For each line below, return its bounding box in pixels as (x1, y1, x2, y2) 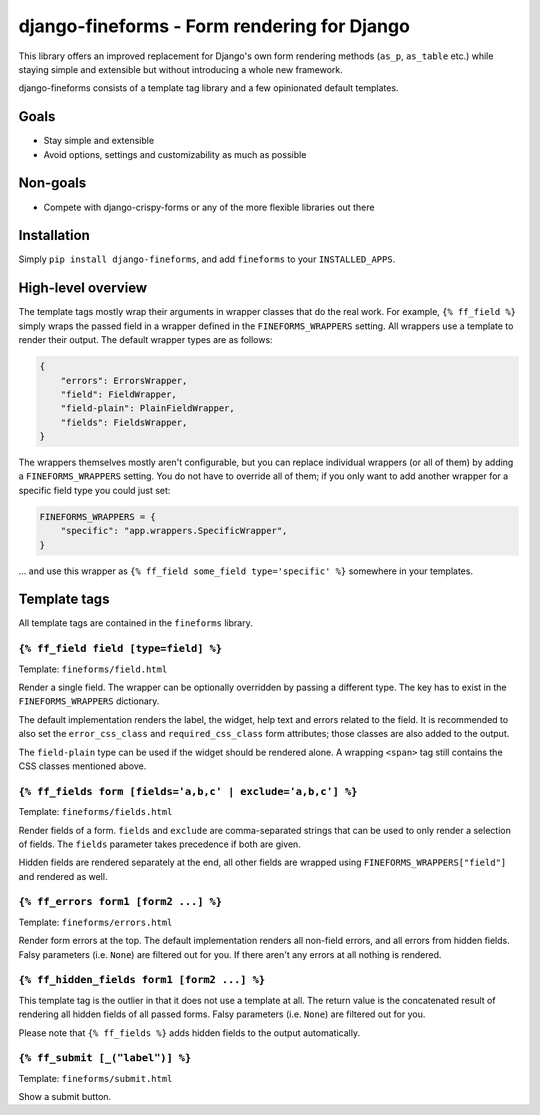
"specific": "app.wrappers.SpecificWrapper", (60, 525, 288, 537)
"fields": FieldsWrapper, (60, 416, 188, 428)
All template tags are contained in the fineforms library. (18, 617, 254, 629)
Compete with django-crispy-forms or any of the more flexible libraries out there (43, 201, 375, 213)
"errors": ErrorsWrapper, (60, 375, 188, 386)
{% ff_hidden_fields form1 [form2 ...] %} (18, 973, 265, 987)
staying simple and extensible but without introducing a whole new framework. (18, 63, 344, 75)
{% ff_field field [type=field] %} (18, 642, 223, 655)
